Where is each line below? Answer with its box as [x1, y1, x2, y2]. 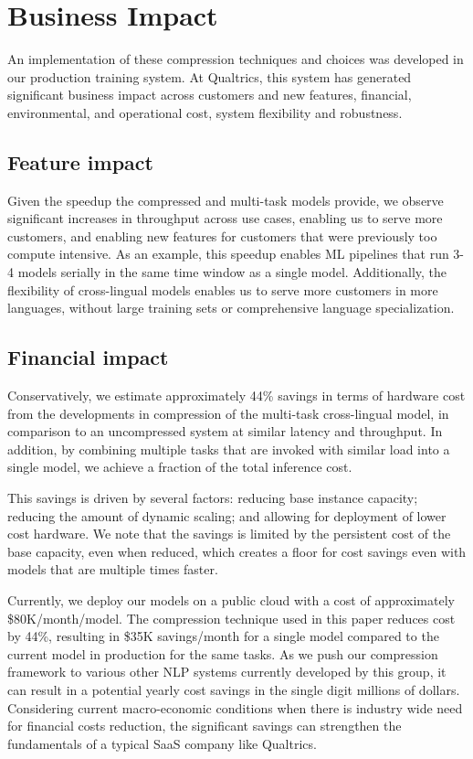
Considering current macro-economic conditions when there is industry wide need [7, 698, 463, 717]
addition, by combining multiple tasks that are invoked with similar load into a [7, 439, 450, 458]
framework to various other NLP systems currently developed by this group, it [7, 662, 447, 681]
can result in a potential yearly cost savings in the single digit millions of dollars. [7, 679, 460, 699]
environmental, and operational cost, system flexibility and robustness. [7, 102, 403, 122]
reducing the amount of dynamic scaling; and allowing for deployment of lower [7, 506, 447, 525]
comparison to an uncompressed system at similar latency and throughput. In [7, 422, 443, 441]
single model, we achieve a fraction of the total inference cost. [7, 457, 352, 476]
